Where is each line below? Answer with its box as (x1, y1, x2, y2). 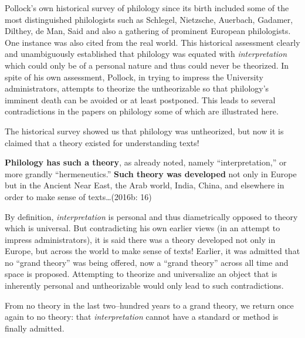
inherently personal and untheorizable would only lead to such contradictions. (5, 279, 284, 292)
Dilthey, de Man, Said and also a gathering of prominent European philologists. (5, 25, 291, 37)
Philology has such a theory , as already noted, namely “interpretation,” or (5, 156, 287, 168)
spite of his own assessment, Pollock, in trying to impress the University (5, 70, 263, 83)
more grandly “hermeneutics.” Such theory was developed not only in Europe (5, 167, 297, 180)
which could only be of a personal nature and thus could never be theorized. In (5, 59, 289, 71)
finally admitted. (5, 322, 65, 334)
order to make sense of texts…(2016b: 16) (5, 190, 152, 202)
